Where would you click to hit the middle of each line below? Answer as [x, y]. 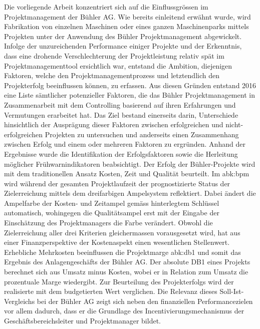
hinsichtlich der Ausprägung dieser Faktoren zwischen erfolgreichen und [114, 124]
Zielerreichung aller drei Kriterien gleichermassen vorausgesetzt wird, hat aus [122, 232]
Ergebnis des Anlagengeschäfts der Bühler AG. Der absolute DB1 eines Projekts [127, 262]
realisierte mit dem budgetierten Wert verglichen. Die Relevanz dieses [111, 291]
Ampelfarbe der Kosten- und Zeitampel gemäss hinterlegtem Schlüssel [112, 203]
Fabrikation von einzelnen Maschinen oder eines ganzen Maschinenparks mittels [126, 26]
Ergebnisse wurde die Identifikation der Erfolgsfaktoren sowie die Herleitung [121, 153]
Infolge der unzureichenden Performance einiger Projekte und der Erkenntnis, [123, 46]
